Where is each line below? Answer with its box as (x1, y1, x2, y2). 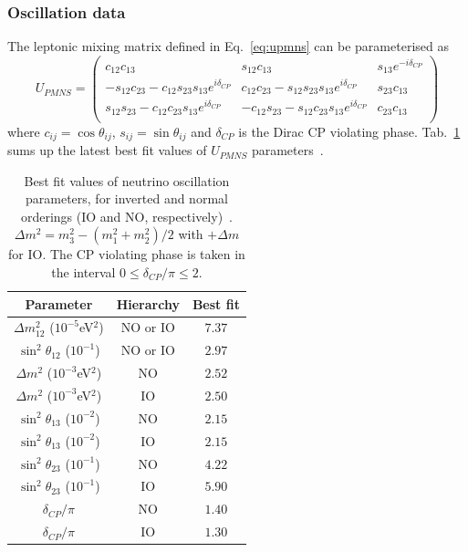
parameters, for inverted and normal (25, 189, 228, 208)
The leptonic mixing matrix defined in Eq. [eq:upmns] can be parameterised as (7, 36, 449, 56)
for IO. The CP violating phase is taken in (8, 245, 245, 264)
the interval (51, 263, 116, 282)
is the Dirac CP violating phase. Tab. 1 (238, 121, 461, 141)
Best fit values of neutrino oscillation (24, 171, 230, 190)
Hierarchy (116, 294, 180, 313)
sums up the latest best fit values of (7, 141, 207, 160)
